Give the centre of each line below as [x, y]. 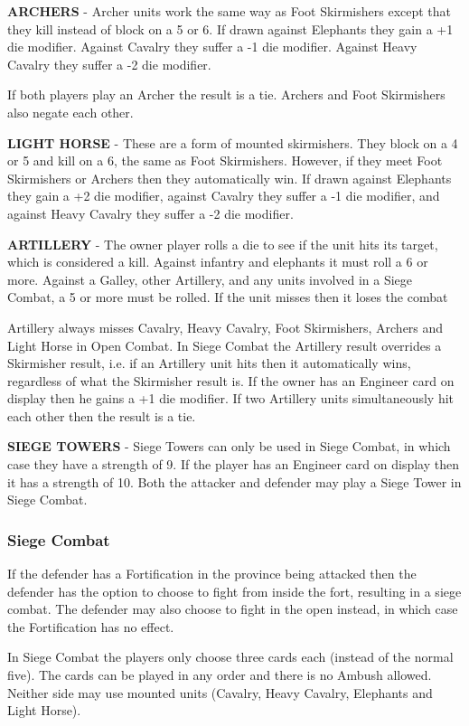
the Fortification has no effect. [91, 626]
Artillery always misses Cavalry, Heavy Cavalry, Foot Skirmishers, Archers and [225, 327]
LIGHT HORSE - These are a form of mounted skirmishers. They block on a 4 [233, 142]
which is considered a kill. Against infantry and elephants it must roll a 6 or [218, 262]
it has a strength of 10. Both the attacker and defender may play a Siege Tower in [234, 481]
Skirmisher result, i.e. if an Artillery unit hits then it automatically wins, [209, 363]
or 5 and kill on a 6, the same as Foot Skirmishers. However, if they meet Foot [225, 160]
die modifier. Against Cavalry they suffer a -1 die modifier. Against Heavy [212, 47]
